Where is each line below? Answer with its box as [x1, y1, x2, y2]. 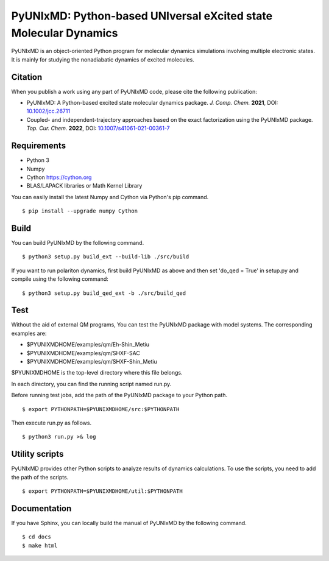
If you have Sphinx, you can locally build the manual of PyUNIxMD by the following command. [11, 519, 247, 526]
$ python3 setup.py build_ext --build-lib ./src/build [22, 253, 189, 260]
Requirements [11, 141, 66, 151]
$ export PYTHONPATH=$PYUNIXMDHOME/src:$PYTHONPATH [22, 406, 180, 412]
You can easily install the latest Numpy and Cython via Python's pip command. [11, 193, 209, 200]
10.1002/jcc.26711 [26, 107, 70, 115]
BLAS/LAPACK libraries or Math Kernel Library [26, 182, 143, 189]
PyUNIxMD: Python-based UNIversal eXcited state [11, 9, 273, 23]
